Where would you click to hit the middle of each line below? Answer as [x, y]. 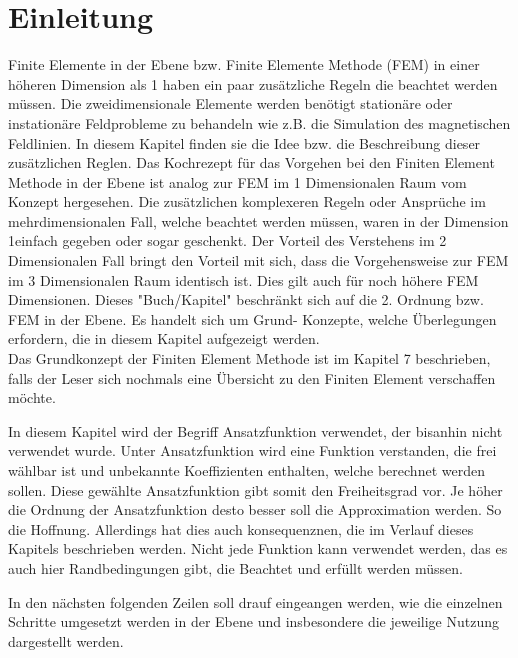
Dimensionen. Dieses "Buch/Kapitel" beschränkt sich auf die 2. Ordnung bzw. [246, 299]
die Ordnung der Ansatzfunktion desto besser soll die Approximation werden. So [255, 509]
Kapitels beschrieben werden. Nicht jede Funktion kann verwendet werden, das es [258, 548]
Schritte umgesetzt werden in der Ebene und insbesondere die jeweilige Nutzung [253, 621]
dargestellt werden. [66, 640]
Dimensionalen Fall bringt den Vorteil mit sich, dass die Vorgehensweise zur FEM [258, 260]
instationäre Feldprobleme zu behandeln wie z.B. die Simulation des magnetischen [259, 122]
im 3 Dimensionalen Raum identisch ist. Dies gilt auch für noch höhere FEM [243, 279]
